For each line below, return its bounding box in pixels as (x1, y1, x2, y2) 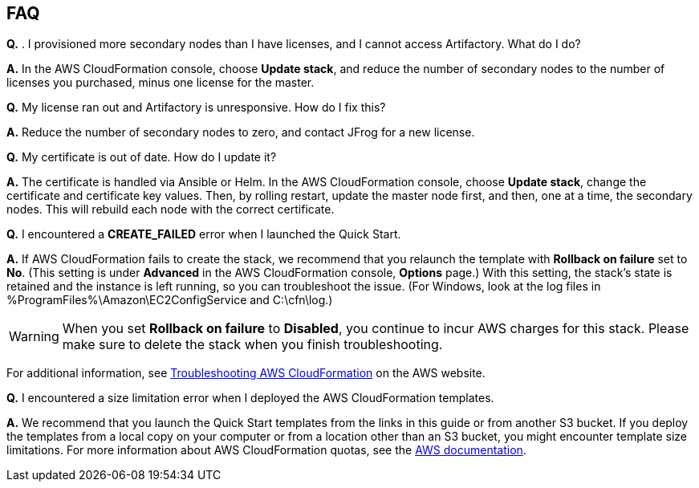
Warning (9, 328, 59, 345)
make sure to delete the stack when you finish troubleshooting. (62, 336, 443, 353)
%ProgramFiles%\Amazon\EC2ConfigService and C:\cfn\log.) (6, 293, 333, 307)
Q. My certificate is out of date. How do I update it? (6, 150, 277, 165)
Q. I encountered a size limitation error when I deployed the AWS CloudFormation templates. (6, 391, 494, 405)
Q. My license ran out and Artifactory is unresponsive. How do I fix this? (6, 100, 386, 115)
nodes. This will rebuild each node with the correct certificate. (6, 202, 335, 217)
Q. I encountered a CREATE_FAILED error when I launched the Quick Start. (6, 227, 401, 242)
